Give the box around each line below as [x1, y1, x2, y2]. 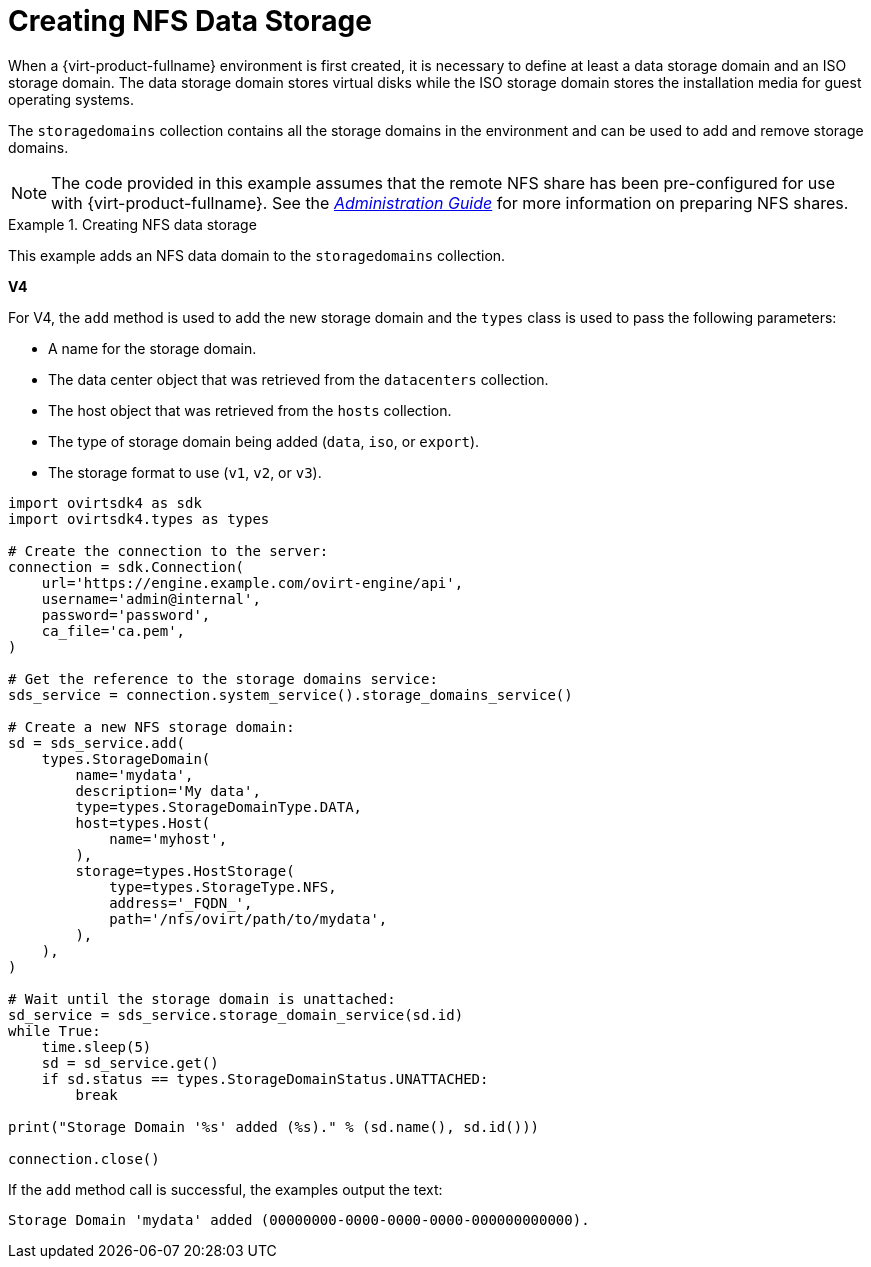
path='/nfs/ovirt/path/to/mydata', [109, 910, 388, 927]
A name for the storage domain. [48, 339, 257, 357]
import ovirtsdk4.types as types [8, 510, 270, 527]
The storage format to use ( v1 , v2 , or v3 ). [48, 463, 322, 481]
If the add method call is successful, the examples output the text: [8, 1180, 443, 1198]
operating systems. [8, 90, 134, 108]
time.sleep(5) [41, 1038, 152, 1055]
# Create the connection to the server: [8, 542, 329, 559]
